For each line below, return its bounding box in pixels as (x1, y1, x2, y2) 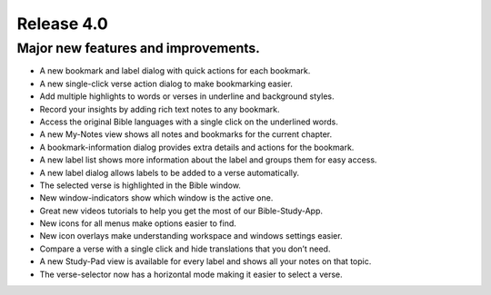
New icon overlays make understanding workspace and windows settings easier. (39, 231, 343, 241)
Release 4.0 (16, 14, 108, 34)
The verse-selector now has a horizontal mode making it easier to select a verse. (39, 269, 343, 280)
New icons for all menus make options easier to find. (39, 218, 236, 229)
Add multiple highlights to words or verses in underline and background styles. (39, 91, 336, 102)
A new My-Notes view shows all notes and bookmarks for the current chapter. (39, 129, 332, 140)
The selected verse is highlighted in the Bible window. (39, 180, 241, 191)
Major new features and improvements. (16, 40, 261, 56)
